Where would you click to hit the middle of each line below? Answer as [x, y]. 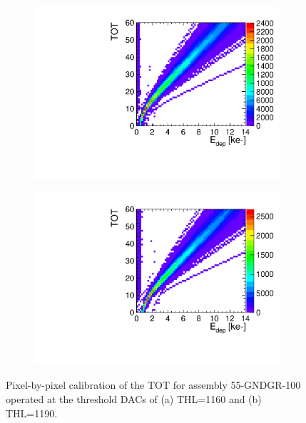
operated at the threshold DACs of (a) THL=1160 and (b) [134, 399]
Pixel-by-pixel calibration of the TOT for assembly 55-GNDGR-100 [153, 385]
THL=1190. [32, 413]
